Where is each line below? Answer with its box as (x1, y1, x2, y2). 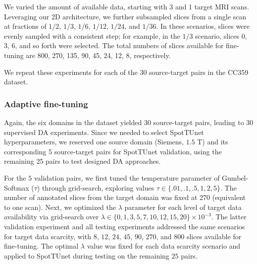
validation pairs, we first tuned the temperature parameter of (34, 172, 220, 183)
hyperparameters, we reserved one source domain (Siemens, (4, 136, 184, 147)
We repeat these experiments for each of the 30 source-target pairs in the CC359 (4, 66, 249, 77)
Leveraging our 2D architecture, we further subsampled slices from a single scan (4, 11, 247, 21)
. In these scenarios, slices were (156, 21, 250, 31)
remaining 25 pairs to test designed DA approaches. (4, 156, 161, 166)
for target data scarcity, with (4, 231, 91, 241)
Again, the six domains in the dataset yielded (4, 117, 142, 127)
